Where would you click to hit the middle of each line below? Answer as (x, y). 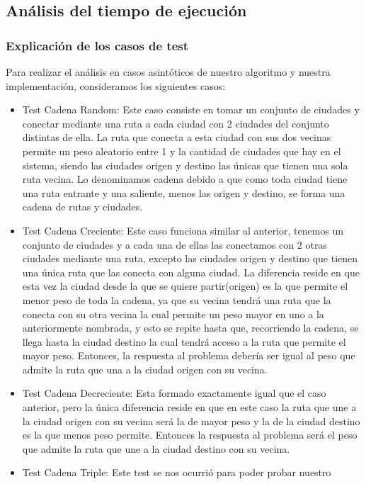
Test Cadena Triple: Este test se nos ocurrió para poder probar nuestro (177, 472)
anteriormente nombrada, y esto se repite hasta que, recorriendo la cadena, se (190, 328)
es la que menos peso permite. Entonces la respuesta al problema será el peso (190, 435)
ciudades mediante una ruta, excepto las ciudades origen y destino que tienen (190, 258)
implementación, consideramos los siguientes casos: (116, 85)
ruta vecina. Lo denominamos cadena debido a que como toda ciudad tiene (185, 179)
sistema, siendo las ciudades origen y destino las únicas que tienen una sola (185, 165)
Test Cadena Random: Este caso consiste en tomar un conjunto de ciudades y (191, 109)
